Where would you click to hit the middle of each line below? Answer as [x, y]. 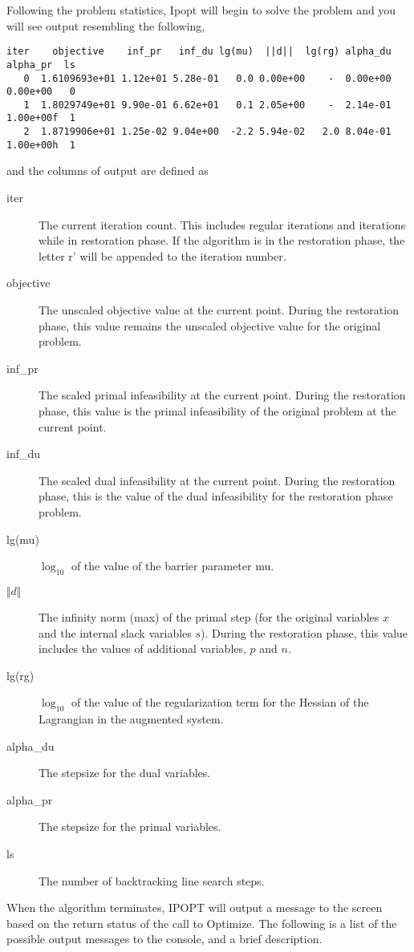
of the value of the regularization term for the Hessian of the [220, 702]
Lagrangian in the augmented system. [131, 719]
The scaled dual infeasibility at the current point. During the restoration [217, 480]
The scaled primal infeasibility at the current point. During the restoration [222, 395]
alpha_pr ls [41, 65]
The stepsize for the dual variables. [125, 773]
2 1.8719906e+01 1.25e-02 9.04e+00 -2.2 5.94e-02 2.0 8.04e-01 [207, 132]
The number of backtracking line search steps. [152, 880]
